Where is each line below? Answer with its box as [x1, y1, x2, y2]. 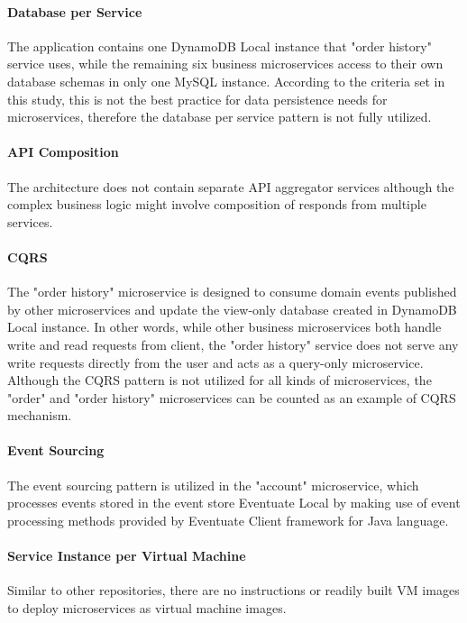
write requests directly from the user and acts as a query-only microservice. [7, 353, 424, 371]
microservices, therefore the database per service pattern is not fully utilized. [7, 107, 432, 126]
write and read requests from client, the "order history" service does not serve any [7, 334, 459, 353]
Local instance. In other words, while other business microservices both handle [7, 317, 442, 336]
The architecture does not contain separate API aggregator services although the [7, 177, 454, 196]
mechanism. [7, 406, 72, 425]
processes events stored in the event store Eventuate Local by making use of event [7, 493, 461, 512]
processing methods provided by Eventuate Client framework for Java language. [7, 510, 449, 529]
